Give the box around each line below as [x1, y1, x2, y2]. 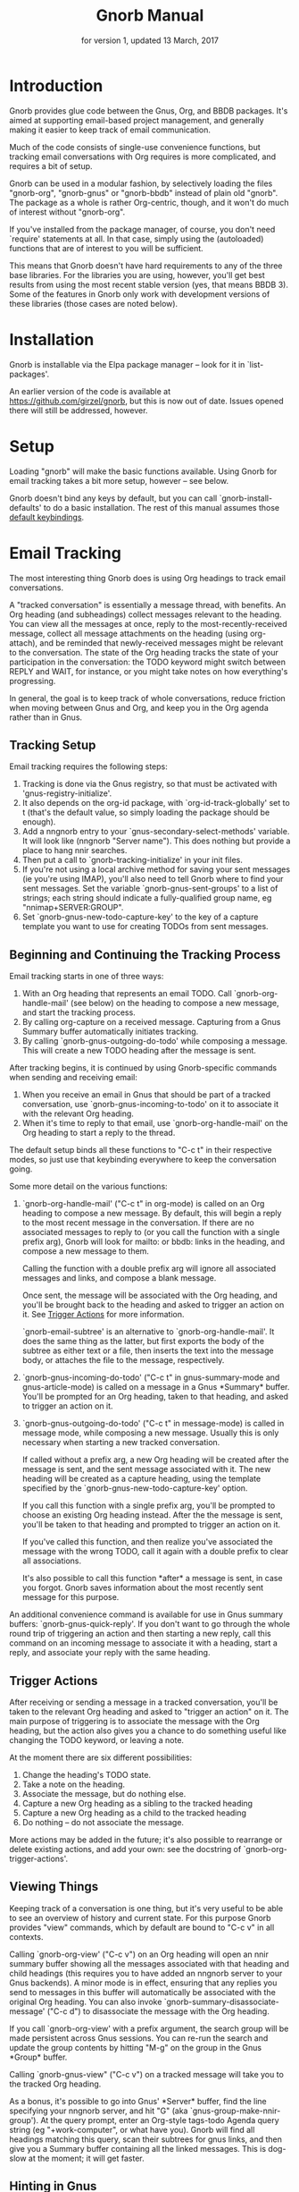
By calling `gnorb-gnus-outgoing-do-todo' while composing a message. [21, 1036, 288, 1046]
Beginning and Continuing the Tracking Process [9, 947, 281, 962]
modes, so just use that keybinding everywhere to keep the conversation [9, 1155, 277, 1165]
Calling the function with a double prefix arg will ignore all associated [21, 1263, 277, 1274]
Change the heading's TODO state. [21, 1769, 152, 1780]
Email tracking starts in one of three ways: [9, 971, 164, 982]
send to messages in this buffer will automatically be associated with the [9, 1986, 277, 1997]
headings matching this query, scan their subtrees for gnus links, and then [9, 2134, 283, 2145]
